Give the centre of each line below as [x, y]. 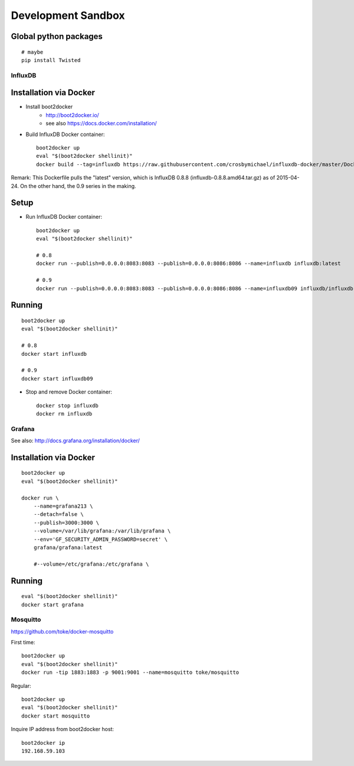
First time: [23, 642]
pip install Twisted [51, 60]
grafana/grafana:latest [68, 547]
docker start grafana [53, 605]
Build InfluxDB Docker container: [65, 134]
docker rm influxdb [64, 413]
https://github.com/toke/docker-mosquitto [62, 631]
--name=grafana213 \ [63, 506]
